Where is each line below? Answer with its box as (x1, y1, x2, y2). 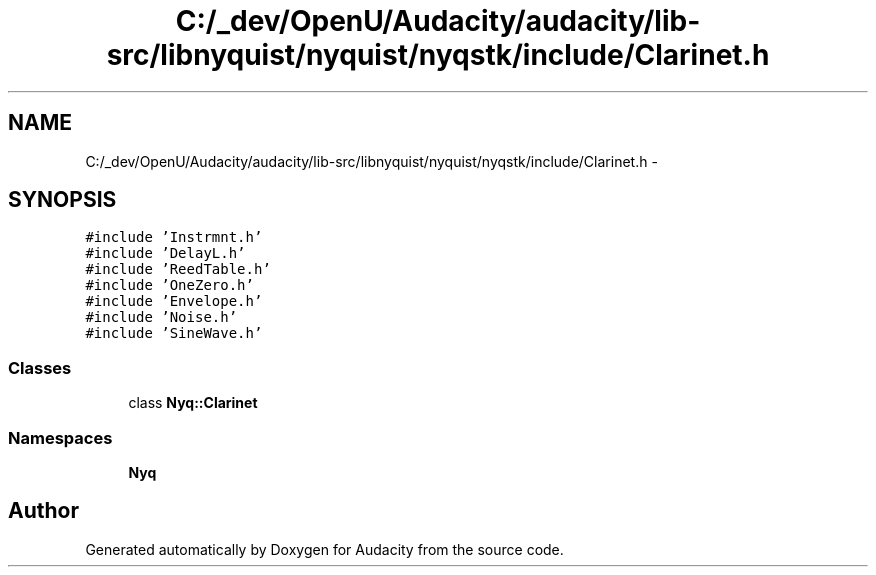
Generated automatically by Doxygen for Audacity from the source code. (85, 540, 564, 558)
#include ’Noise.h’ (85, 309, 238, 326)
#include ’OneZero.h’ (85, 277, 254, 294)
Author (8, 498, 79, 524)
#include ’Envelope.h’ (85, 293, 263, 310)
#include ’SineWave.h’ (85, 325, 263, 342)
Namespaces (8, 427, 113, 448)
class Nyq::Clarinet (128, 394, 258, 412)
